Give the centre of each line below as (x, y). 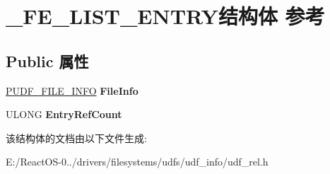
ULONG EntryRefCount (64, 114)
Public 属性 (47, 60)
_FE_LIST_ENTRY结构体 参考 (165, 16)
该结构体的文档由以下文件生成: (76, 138)
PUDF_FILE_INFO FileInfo (72, 90)
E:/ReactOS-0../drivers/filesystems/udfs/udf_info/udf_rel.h (137, 162)
